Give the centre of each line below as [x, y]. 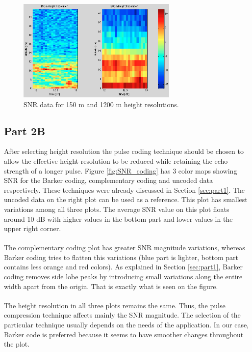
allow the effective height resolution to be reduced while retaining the [108, 161]
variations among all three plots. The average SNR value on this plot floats [117, 209]
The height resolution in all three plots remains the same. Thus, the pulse [115, 305]
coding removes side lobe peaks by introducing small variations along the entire [123, 277]
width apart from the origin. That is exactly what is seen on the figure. [111, 286]
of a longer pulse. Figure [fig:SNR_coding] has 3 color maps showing [134, 170]
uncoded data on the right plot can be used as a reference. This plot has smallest [126, 199]
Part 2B [25, 131]
